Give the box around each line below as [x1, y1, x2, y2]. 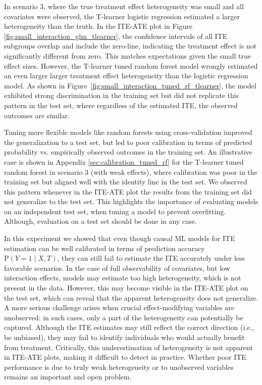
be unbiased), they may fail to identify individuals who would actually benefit [4, 332, 245, 342]
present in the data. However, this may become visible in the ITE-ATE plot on [4, 282, 248, 293]
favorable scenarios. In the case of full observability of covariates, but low [4, 262, 230, 273]
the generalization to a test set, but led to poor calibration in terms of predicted [4, 136, 252, 147]
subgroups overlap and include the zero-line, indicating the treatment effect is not [4, 40, 257, 51]
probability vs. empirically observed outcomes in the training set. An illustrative [4, 147, 252, 157]
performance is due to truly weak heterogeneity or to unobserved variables [4, 361, 234, 372]
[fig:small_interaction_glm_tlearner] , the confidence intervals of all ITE [4, 30, 228, 41]
